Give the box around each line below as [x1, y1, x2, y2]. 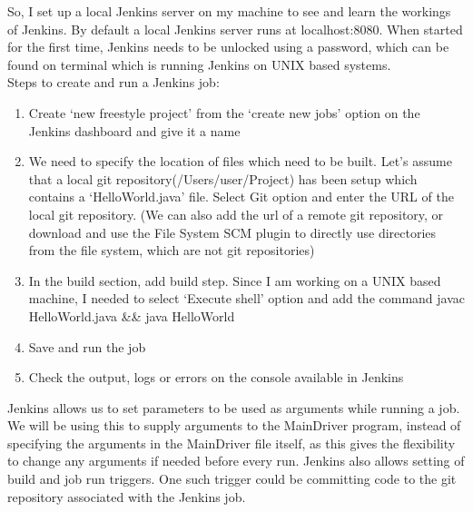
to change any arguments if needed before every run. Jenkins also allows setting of [7, 451, 465, 470]
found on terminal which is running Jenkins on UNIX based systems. [7, 54, 391, 74]
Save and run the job [28, 337, 146, 356]
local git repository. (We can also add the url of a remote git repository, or [28, 204, 444, 223]
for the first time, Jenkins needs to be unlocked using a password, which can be [7, 37, 449, 56]
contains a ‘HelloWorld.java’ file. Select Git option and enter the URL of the [28, 187, 454, 206]
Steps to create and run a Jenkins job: [7, 73, 220, 92]
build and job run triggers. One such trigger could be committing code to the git [7, 469, 457, 488]
